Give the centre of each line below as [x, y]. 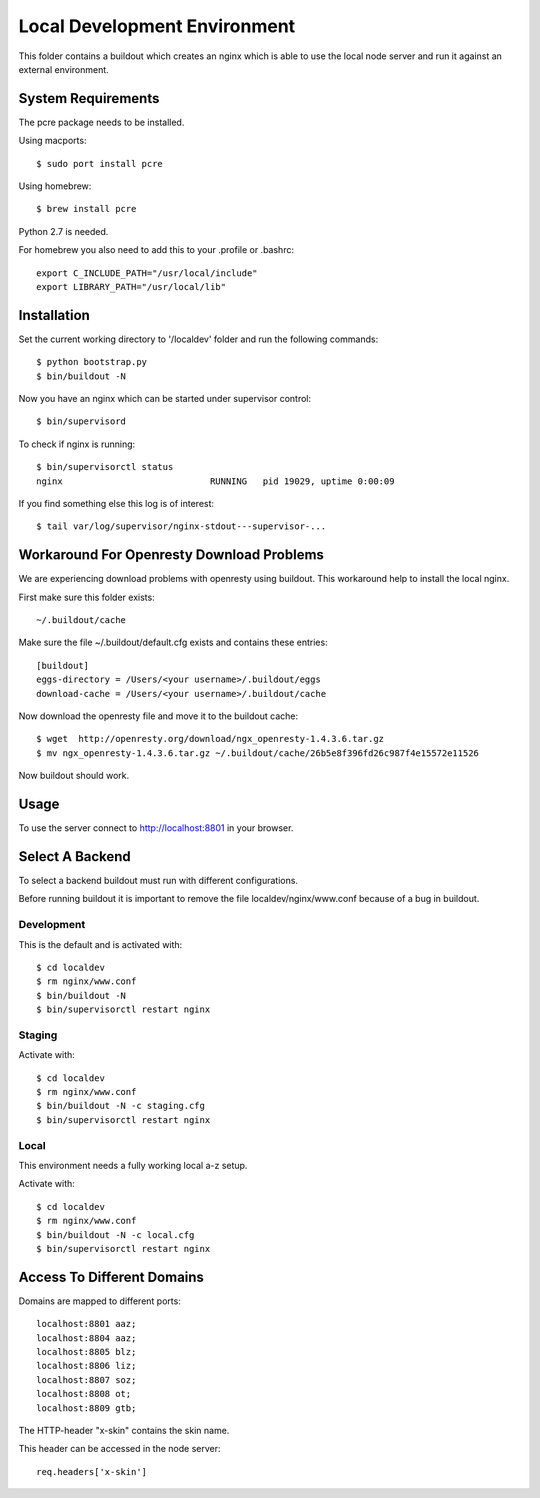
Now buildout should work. [74, 776]
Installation [54, 315]
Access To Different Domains [111, 1276]
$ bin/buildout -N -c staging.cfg [120, 1106]
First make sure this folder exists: [86, 597]
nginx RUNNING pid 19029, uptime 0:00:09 [215, 481]
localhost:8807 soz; [86, 1379]
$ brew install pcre [86, 209]
